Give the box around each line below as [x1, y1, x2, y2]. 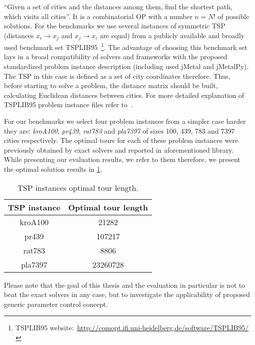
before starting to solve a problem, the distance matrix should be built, [4, 80, 218, 91]
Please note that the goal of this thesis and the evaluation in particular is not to [4, 279, 245, 290]
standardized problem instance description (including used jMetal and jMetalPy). [4, 61, 249, 71]
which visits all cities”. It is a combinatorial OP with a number [4, 11, 193, 21]
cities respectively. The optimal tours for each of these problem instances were [4, 135, 238, 145]
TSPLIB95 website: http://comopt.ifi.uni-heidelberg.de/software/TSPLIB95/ [15, 322, 249, 333]
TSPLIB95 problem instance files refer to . [4, 99, 133, 110]
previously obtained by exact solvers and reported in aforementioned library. [4, 144, 234, 155]
